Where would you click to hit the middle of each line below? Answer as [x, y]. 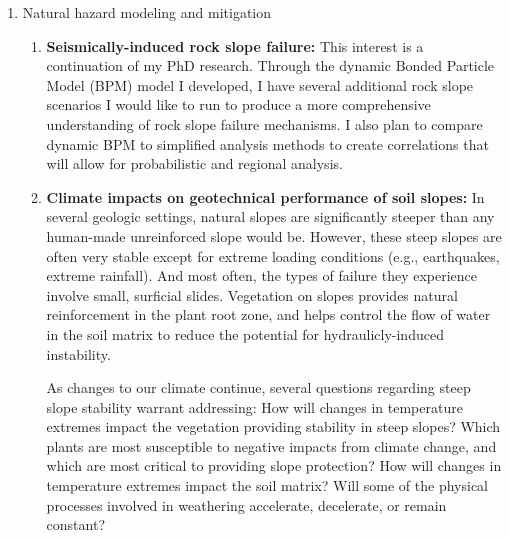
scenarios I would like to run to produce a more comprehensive [238, 104]
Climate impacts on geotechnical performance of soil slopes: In [265, 196]
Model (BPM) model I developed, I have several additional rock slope [260, 84]
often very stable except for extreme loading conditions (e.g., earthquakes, [273, 255]
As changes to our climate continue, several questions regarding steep [258, 387]
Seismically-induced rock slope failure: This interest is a [235, 45]
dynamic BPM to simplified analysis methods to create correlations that [267, 143]
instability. [78, 353]
